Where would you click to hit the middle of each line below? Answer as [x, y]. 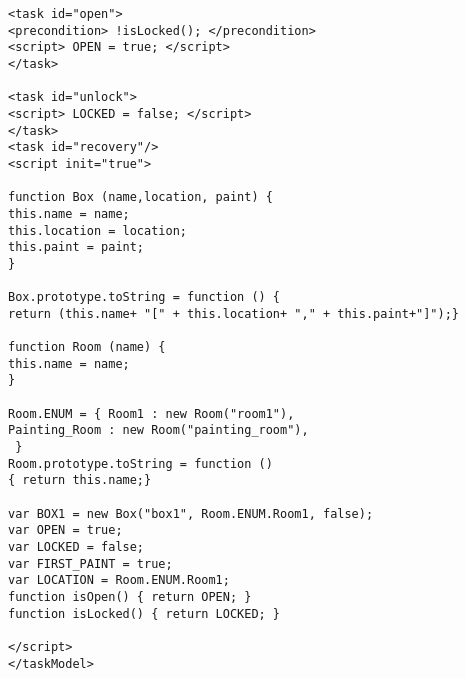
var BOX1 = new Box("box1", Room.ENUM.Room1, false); [191, 513]
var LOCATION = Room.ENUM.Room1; [119, 580]
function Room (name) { [87, 347]
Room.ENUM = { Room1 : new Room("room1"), [151, 413]
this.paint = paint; [76, 247]
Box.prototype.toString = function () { [144, 297]
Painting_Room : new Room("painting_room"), [158, 430]
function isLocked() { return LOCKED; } [144, 613]
